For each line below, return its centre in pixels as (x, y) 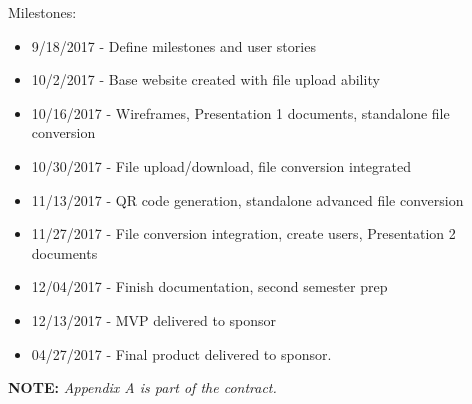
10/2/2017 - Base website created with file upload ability (205, 79)
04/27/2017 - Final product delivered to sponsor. (181, 353)
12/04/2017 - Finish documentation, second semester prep (209, 286)
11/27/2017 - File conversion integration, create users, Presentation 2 (243, 233)
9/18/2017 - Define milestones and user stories (173, 45)
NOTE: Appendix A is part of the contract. (142, 387)
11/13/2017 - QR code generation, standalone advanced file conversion (247, 199)
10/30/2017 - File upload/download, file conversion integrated (221, 165)
